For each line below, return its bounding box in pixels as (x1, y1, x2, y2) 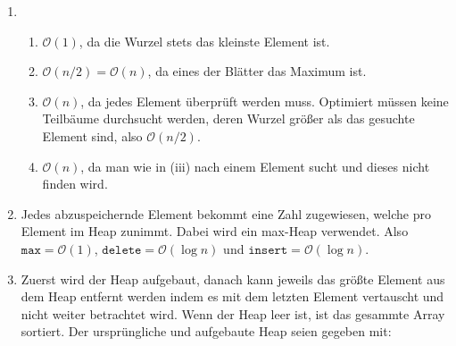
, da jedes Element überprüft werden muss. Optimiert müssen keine (80, 91, 449, 110)
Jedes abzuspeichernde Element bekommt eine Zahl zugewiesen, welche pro (21, 204, 431, 223)
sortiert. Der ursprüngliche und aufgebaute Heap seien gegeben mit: (21, 322, 392, 341)
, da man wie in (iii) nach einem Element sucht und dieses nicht (80, 156, 430, 175)
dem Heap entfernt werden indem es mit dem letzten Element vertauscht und (21, 287, 444, 306)
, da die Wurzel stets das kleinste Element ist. (79, 31, 330, 50)
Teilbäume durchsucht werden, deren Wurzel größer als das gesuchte (42, 109, 415, 128)
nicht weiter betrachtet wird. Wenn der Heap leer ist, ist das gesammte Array (21, 304, 445, 323)
